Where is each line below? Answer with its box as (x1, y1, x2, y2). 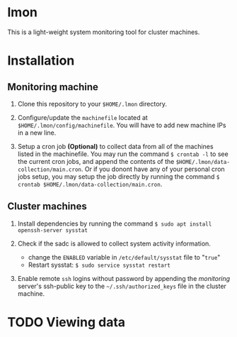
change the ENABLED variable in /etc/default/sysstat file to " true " (28, 253, 221, 261)
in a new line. (17, 128, 57, 137)
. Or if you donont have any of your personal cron (81, 165, 225, 173)
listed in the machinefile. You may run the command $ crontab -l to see (17, 150, 229, 158)
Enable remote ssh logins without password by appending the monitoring (17, 274, 231, 282)
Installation (7, 53, 75, 69)
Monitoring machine (7, 81, 99, 93)
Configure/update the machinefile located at (17, 113, 149, 121)
